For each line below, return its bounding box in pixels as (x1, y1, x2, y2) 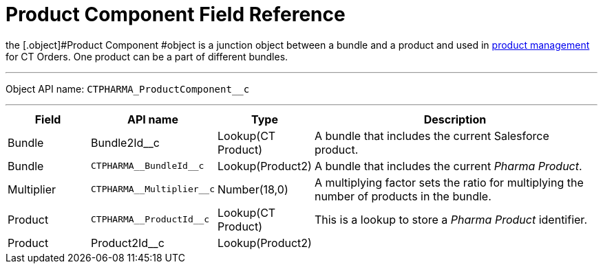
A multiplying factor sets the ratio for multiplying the (314, 175, 584, 189)
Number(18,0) (218, 182, 288, 196)
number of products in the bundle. (314, 189, 491, 203)
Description (423, 112, 487, 126)
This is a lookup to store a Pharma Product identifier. (314, 212, 587, 226)
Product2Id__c (91, 235, 165, 250)
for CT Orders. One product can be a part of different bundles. (6, 50, 288, 62)
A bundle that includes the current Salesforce (314, 128, 549, 143)
